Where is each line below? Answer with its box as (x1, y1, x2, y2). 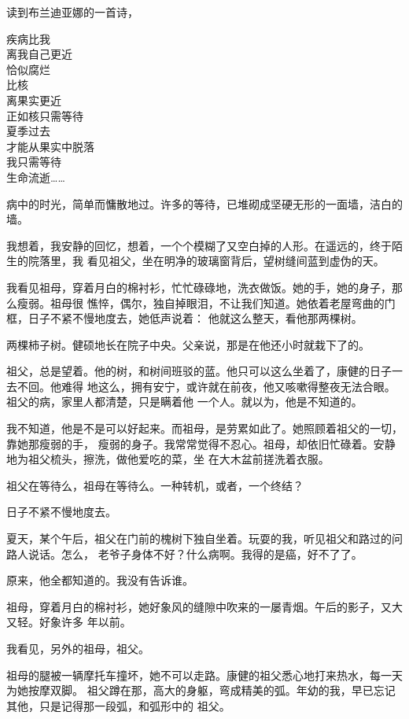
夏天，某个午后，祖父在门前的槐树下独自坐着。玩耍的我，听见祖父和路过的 (6, 530, 392, 547)
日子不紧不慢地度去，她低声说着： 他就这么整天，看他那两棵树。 (28, 310, 363, 326)
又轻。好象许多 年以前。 (6, 614, 131, 630)
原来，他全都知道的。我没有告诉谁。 (6, 572, 193, 588)
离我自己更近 (6, 46, 72, 62)
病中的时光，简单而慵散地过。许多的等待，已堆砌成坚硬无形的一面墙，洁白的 (6, 195, 403, 212)
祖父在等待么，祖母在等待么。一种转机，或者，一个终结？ (6, 477, 304, 493)
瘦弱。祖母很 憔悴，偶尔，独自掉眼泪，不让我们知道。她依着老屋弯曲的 (17, 294, 385, 311)
